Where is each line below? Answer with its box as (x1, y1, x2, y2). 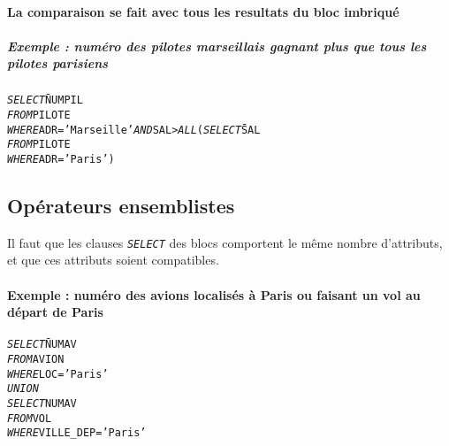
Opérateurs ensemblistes (7, 192, 235, 219)
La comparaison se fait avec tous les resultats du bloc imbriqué (7, 2, 400, 20)
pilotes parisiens (7, 54, 109, 73)
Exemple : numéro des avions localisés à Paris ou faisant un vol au (7, 285, 421, 304)
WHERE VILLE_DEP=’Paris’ (7, 427, 147, 440)
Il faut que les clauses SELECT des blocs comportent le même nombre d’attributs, (7, 233, 443, 251)
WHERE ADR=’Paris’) (7, 152, 115, 165)
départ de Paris (7, 303, 103, 321)
